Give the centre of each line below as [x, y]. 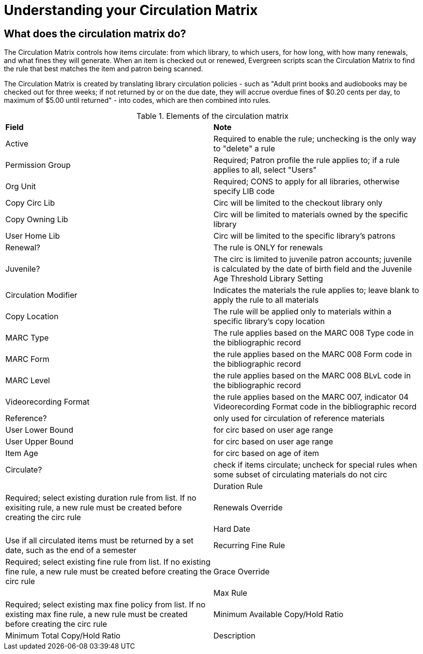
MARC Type [27, 338]
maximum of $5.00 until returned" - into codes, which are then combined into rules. [137, 100]
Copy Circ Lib [30, 203]
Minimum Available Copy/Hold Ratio [278, 614]
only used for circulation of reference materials [299, 418]
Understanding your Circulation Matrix [131, 10]
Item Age [22, 453]
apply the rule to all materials [266, 300]
